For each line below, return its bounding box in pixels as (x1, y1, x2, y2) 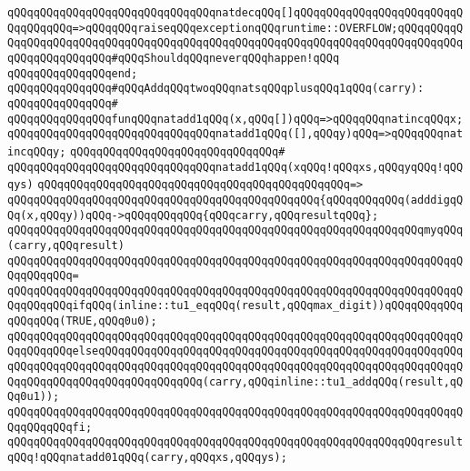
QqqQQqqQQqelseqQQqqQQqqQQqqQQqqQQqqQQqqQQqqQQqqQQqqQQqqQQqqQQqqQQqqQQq (7, 345, 464, 358)
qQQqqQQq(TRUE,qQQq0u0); (7, 315, 157, 328)
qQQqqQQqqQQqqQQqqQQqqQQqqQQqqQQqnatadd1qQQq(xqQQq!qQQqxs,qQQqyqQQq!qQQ (7, 160, 464, 174)
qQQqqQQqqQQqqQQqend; (7, 66, 138, 80)
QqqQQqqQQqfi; (7, 420, 93, 434)
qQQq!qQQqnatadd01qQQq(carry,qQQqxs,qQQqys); (7, 451, 287, 465)
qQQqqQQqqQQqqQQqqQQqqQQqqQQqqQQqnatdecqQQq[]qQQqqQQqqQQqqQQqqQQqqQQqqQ (7, 6, 464, 19)
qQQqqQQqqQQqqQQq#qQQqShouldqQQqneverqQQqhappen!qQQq (7, 51, 340, 65)
